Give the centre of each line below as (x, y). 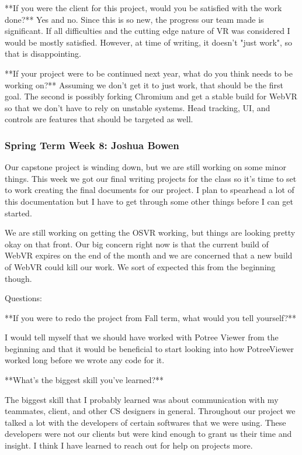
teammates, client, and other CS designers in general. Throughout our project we (150, 411)
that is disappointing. (43, 54)
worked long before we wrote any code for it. (85, 360)
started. (18, 213)
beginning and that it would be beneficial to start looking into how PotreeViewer (150, 348)
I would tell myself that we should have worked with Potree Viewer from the (142, 337)
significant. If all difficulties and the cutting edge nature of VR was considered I (147, 31)
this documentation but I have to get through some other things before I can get (149, 201)
